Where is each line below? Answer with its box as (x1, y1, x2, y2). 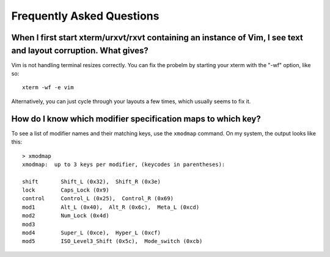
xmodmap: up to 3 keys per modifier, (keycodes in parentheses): (22, 161, 226, 168)
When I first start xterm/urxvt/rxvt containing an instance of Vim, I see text (11, 32, 304, 43)
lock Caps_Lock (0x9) (22, 187, 109, 194)
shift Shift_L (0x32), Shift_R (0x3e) (22, 178, 161, 185)
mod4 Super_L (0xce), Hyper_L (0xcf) (22, 230, 161, 236)
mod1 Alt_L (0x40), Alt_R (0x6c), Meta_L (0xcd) (22, 203, 200, 211)
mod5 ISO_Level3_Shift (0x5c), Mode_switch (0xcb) (22, 238, 203, 245)
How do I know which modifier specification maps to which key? (11, 114, 261, 124)
